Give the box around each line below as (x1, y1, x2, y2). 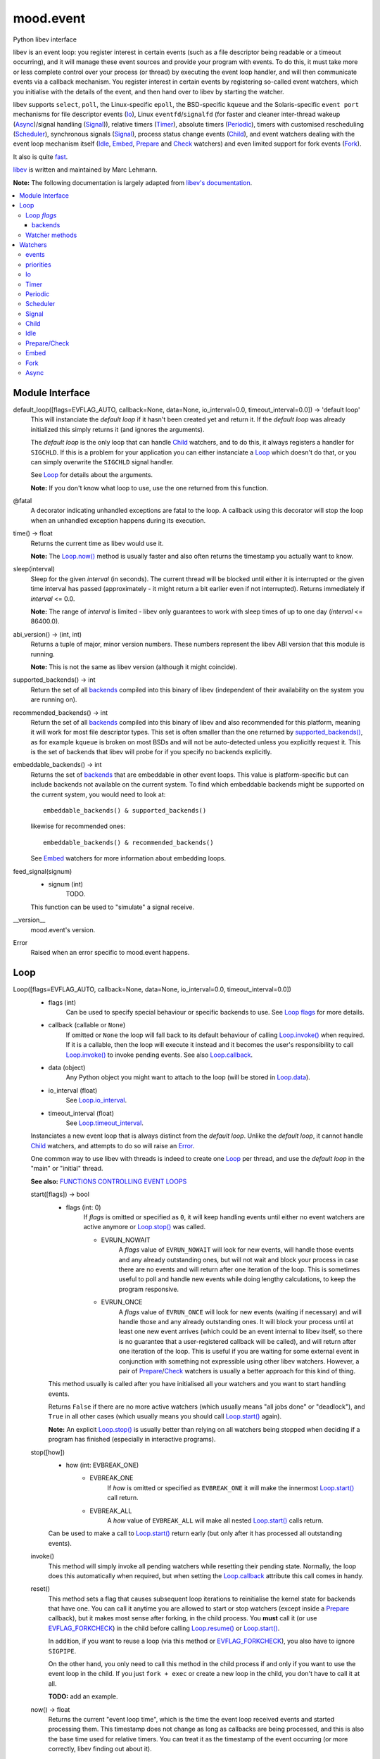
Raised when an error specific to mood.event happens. (30, 948, 190, 957)
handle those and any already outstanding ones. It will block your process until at (118, 1317, 354, 1326)
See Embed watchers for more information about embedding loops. (30, 854, 227, 863)
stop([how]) (30, 1448, 65, 1456)
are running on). (30, 695, 77, 704)
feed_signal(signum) (13, 867, 72, 875)
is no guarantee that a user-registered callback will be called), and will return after (118, 1337, 357, 1345)
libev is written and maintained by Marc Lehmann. (13, 165, 158, 174)
